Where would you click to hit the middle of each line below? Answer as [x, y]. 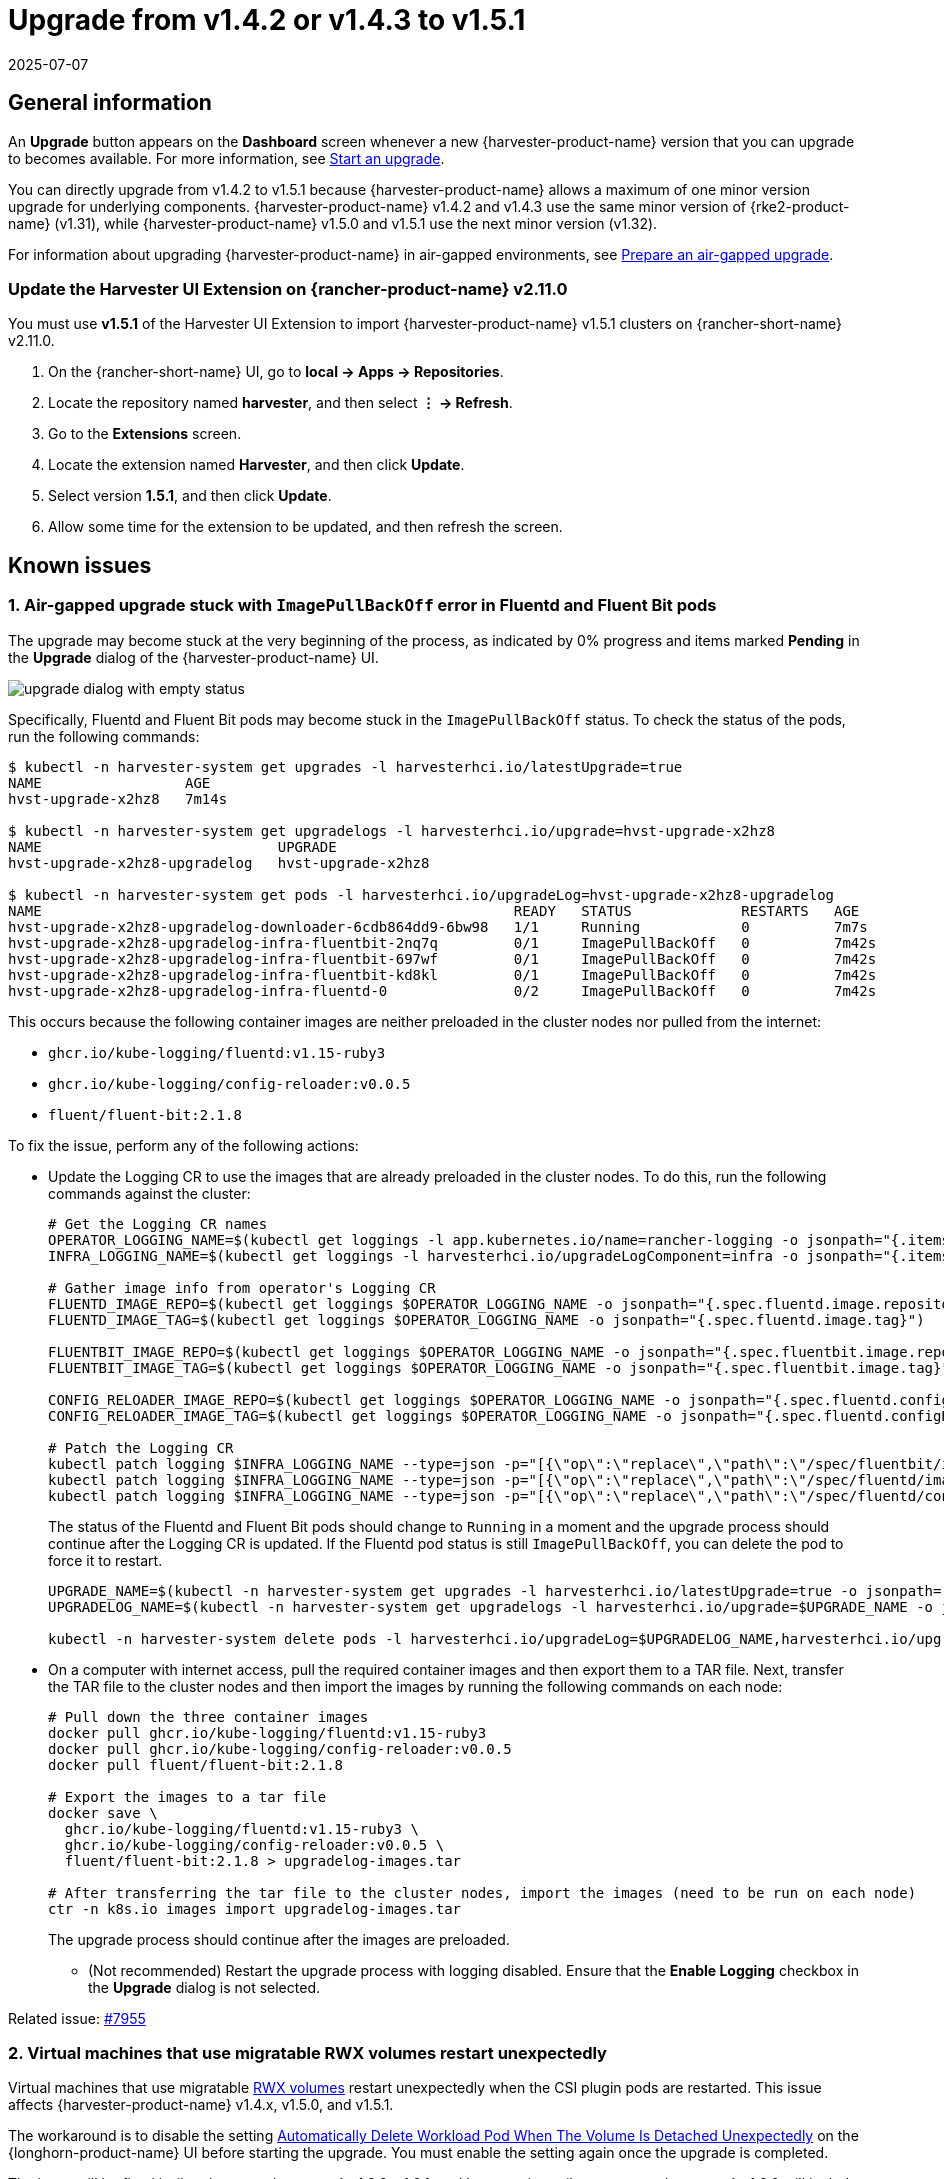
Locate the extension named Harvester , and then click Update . [256, 465]
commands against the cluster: [149, 1193]
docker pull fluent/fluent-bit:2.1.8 [196, 1764]
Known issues [80, 565]
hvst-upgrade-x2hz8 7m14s [118, 798]
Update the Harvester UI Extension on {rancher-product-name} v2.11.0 [288, 288]
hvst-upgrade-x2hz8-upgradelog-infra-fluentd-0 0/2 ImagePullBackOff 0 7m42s [442, 990]
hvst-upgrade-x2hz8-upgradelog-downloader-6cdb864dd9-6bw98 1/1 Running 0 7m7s [438, 926]
